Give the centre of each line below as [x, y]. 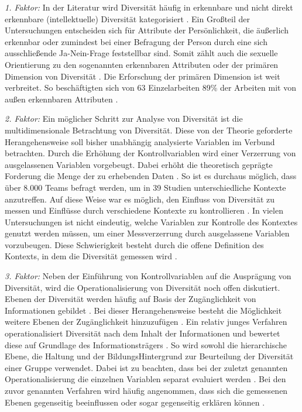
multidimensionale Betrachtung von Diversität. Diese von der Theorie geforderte [149, 130]
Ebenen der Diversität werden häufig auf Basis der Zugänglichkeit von [131, 299]
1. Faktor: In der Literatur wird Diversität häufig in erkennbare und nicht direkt [149, 7]
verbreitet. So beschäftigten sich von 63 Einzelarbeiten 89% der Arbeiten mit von [150, 87]
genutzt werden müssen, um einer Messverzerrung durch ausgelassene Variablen [147, 233]
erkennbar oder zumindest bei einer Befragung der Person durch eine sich [136, 41]
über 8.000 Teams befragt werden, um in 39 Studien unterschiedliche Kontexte [145, 187]
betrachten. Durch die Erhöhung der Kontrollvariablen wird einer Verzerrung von [150, 153]
